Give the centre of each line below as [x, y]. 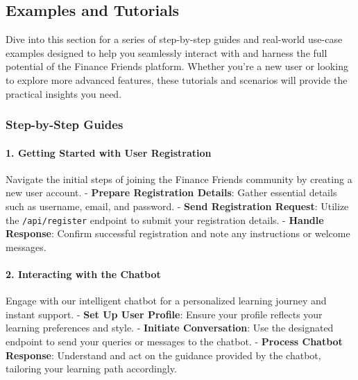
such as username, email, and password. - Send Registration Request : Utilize [177, 206]
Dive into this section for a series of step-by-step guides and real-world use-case [174, 39]
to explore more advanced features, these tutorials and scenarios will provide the [177, 79]
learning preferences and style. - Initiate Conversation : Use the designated [170, 328]
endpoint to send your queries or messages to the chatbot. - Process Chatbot [174, 342]
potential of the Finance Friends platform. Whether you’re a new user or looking [177, 66]
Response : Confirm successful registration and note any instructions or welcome [178, 233]
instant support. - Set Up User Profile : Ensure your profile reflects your [164, 314]
